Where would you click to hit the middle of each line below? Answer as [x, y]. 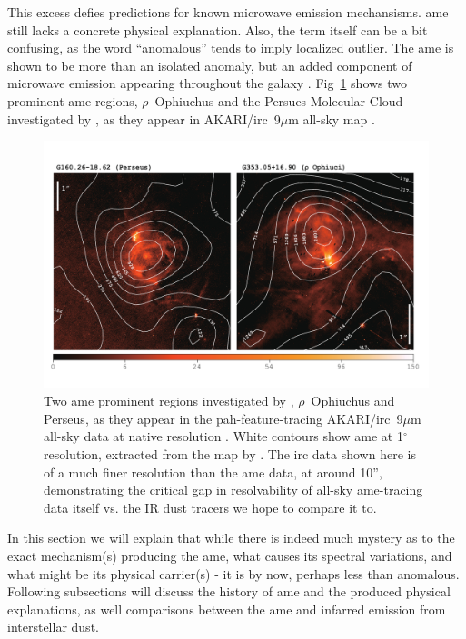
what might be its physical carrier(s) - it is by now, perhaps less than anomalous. [233, 573]
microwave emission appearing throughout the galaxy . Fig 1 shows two [208, 83]
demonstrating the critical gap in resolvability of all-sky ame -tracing [233, 490]
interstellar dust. [53, 627]
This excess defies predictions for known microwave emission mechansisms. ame [228, 12]
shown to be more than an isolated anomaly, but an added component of [210, 65]
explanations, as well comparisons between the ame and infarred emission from [227, 609]
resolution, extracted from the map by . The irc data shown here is [230, 453]
